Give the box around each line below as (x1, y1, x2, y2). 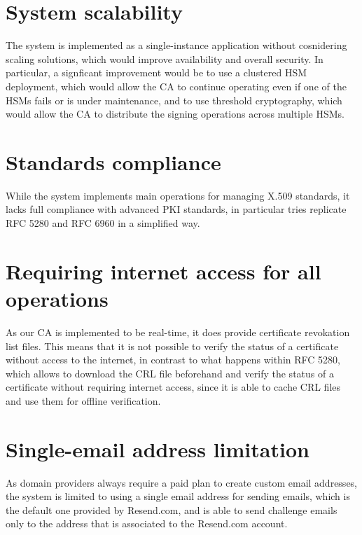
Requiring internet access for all (6, 256, 321, 285)
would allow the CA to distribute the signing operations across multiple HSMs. (6, 106, 344, 121)
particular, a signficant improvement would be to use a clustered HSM (6, 65, 307, 80)
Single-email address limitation (6, 434, 309, 463)
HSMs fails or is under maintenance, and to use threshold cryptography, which (6, 92, 342, 107)
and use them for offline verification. (6, 393, 161, 408)
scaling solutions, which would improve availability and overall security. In (6, 51, 323, 66)
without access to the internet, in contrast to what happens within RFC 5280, (6, 352, 340, 367)
